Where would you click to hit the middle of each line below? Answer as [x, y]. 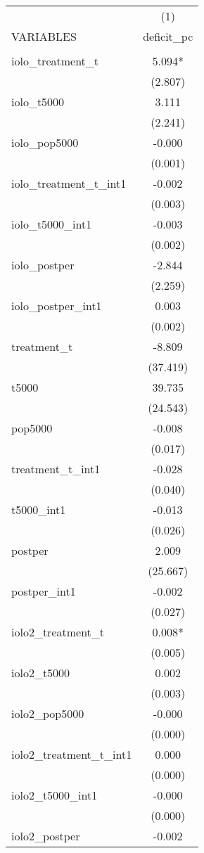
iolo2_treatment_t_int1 [72, 754]
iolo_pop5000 [45, 142]
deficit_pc [168, 36]
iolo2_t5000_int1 [55, 795]
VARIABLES [44, 36]
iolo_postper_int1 [57, 306]
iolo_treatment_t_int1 [69, 183]
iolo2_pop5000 [48, 713]
